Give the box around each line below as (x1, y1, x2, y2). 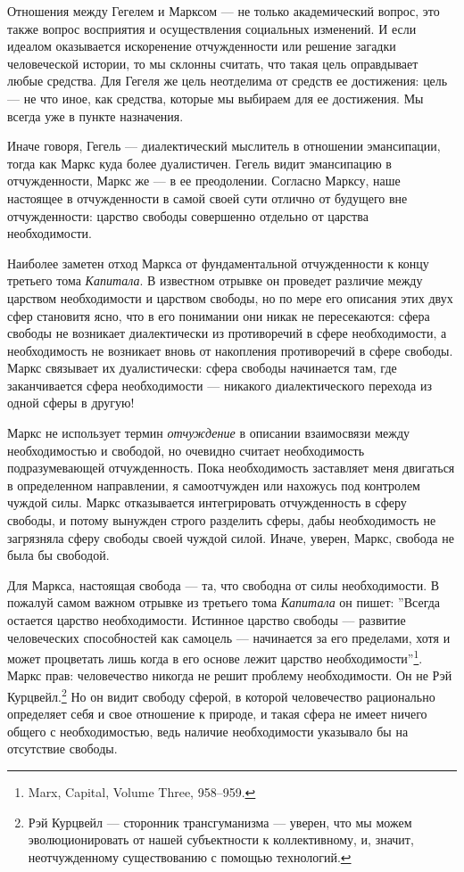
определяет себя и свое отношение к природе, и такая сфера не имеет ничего (7, 704, 427, 723)
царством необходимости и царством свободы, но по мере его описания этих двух (7, 288, 453, 307)
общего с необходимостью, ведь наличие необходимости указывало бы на (7, 721, 409, 740)
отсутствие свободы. (7, 739, 118, 758)
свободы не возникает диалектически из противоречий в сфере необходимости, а (7, 324, 447, 342)
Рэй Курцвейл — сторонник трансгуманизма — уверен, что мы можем (28, 812, 412, 831)
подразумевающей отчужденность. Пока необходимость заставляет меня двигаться (7, 458, 455, 477)
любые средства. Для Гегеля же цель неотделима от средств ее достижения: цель (7, 71, 448, 90)
